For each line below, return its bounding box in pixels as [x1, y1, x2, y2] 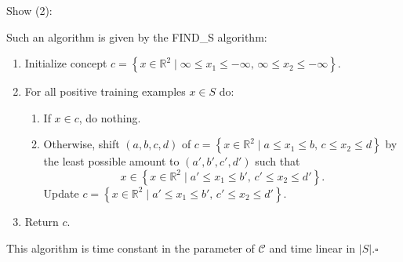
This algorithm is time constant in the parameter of [6, 239, 255, 256]
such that [255, 153, 300, 169]
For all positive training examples [24, 83, 186, 100]
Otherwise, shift [43, 136, 120, 152]
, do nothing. [78, 109, 141, 126]
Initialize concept [24, 55, 107, 71]
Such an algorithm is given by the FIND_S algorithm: [6, 28, 267, 45]
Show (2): [6, 2, 53, 18]
